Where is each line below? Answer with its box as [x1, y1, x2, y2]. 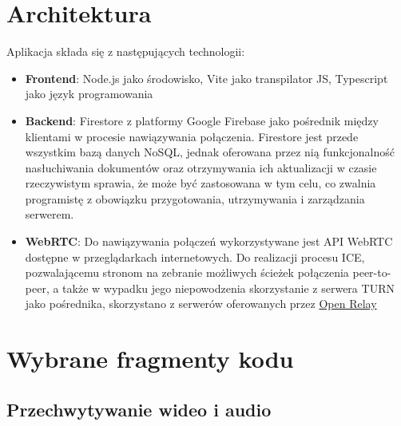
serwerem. [25, 206, 74, 223]
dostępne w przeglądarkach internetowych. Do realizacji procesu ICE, [25, 248, 365, 265]
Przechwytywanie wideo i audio [6, 396, 272, 421]
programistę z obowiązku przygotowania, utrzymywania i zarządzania [25, 190, 365, 207]
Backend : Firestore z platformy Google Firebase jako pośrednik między [25, 112, 379, 128]
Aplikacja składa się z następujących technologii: [6, 43, 245, 60]
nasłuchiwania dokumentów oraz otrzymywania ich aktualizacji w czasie [25, 159, 377, 176]
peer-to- [352, 264, 391, 281]
